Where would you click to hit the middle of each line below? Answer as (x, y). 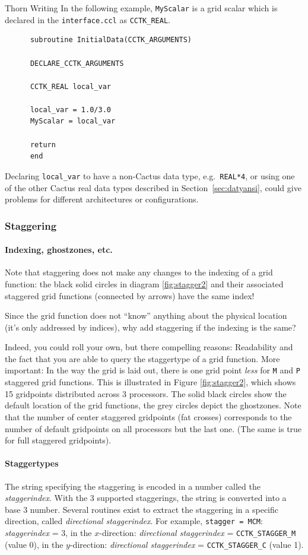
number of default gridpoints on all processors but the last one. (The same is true (153, 428)
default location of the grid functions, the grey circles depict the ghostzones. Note (153, 405)
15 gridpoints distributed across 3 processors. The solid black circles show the (146, 393)
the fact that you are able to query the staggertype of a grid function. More (142, 358)
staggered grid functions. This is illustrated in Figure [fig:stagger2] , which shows (150, 382)
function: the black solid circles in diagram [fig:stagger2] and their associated (144, 283)
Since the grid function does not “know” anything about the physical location (146, 315)
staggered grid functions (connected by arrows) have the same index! (130, 295)
